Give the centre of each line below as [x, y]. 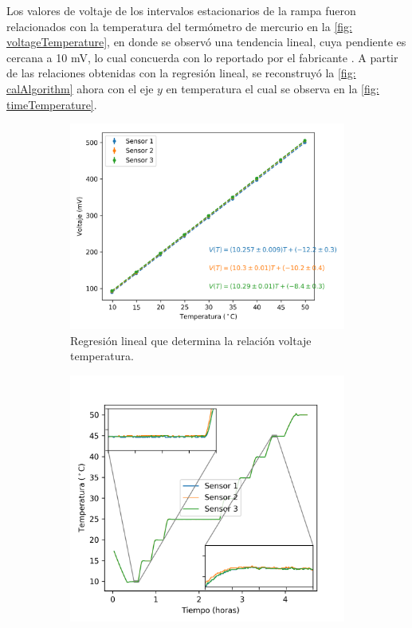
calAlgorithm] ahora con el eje [80, 88]
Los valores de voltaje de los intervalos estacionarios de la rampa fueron [181, 10]
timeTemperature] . [52, 104]
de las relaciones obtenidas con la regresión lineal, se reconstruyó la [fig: [181, 73]
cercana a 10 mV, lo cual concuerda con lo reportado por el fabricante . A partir [202, 57]
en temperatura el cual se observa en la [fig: [273, 88]
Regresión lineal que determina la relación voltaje [191, 340]
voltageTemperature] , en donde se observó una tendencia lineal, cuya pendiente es [206, 42]
